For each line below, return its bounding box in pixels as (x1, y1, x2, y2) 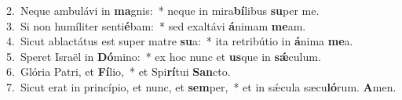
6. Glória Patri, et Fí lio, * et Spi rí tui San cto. (6, 63, 231, 80)
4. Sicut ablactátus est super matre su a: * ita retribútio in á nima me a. (6, 33, 353, 49)
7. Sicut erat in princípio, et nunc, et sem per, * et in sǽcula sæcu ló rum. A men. (6, 78, 397, 95)
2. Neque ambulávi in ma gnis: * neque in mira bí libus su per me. (6, 2, 320, 18)
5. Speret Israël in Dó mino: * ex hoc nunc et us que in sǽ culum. (6, 48, 321, 64)
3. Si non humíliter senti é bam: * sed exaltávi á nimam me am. (6, 17, 306, 34)
